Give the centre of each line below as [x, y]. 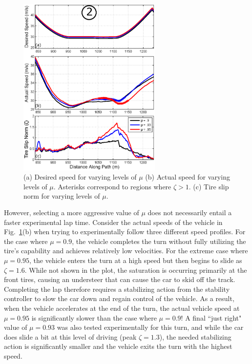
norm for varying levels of [62, 196]
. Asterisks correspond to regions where [112, 186]
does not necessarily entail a [190, 212]
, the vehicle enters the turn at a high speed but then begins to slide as [136, 260]
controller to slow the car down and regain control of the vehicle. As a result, [119, 298]
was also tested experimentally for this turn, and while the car [150, 327]
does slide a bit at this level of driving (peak [70, 336]
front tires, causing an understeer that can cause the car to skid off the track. [120, 279]
